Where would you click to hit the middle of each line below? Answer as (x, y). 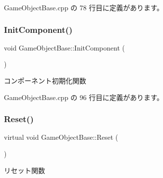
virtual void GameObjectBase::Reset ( (61, 137)
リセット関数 (24, 170)
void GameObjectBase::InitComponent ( (64, 47)
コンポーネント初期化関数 (45, 80)
